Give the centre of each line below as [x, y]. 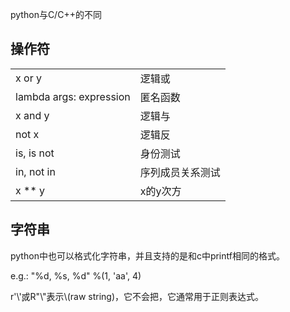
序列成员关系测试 [180, 172]
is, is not [35, 153]
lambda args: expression [73, 96]
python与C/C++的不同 [56, 14]
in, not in [35, 171]
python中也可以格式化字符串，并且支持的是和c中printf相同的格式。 [147, 255]
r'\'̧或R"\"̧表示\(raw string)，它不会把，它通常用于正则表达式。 [137, 296]
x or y [28, 78]
